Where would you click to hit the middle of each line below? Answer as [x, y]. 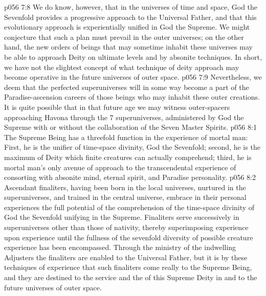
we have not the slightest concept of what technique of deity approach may [122, 67]
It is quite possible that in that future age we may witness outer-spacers [117, 107]
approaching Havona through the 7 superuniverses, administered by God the [124, 117]
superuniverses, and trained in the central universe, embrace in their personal [125, 197]
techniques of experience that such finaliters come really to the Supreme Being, [128, 267]
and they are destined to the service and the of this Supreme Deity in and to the [131, 277]
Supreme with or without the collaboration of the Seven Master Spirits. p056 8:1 [130, 127]
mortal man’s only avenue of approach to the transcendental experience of [120, 167]
